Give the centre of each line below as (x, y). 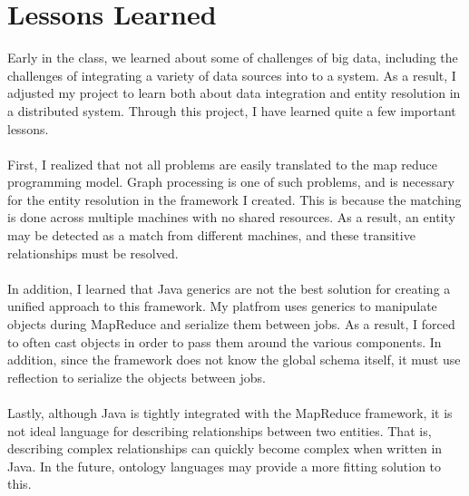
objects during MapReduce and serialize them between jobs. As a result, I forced (231, 324)
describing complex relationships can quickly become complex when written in (225, 448)
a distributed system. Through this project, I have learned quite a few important (232, 110)
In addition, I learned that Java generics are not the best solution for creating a (229, 288)
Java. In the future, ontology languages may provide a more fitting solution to (225, 466)
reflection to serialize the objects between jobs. (137, 377)
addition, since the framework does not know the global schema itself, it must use (234, 360)
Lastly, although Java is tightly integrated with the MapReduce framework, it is (230, 413)
